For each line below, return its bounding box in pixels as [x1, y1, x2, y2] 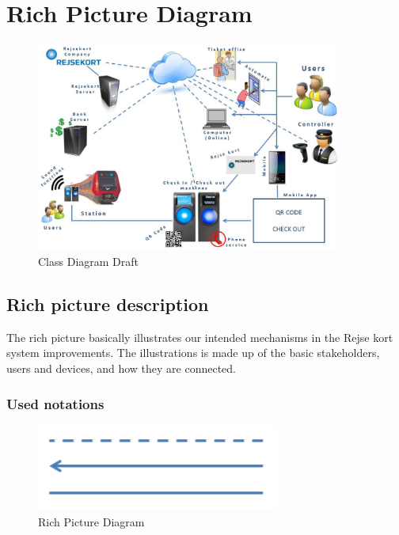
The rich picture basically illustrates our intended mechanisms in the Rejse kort [6, 328, 393, 345]
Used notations [6, 393, 104, 413]
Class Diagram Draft [38, 253, 139, 270]
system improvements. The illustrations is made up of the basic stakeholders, [6, 344, 380, 361]
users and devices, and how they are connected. [6, 360, 237, 376]
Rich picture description [6, 292, 209, 316]
